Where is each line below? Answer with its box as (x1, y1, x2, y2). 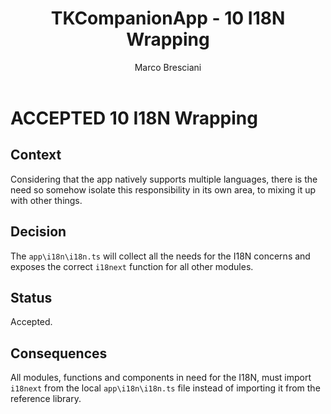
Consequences (10, 345, 108, 362)
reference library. (10, 393, 82, 405)
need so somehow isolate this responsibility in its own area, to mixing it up (10, 183, 317, 196)
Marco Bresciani (134, 61, 202, 73)
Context (10, 147, 62, 164)
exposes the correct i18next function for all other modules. (10, 260, 254, 272)
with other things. (10, 194, 83, 206)
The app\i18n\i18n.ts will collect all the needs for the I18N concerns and (10, 250, 311, 262)
